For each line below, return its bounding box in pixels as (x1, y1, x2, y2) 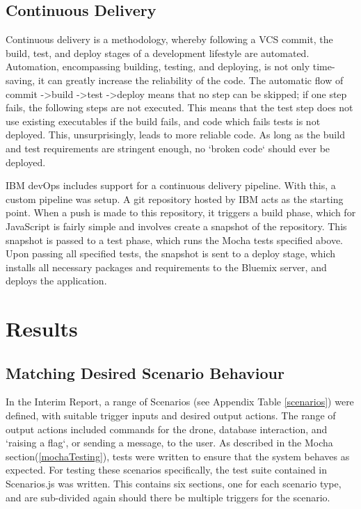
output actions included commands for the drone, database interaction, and (6, 421, 328, 436)
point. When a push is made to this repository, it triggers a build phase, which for (6, 205, 356, 220)
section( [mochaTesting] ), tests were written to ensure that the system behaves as (6, 449, 350, 463)
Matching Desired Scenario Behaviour (6, 362, 284, 383)
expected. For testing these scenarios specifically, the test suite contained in (6, 462, 327, 477)
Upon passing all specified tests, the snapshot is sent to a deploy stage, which (6, 246, 336, 261)
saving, (6, 72, 35, 87)
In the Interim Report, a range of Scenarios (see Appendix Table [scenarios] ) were (6, 394, 354, 409)
